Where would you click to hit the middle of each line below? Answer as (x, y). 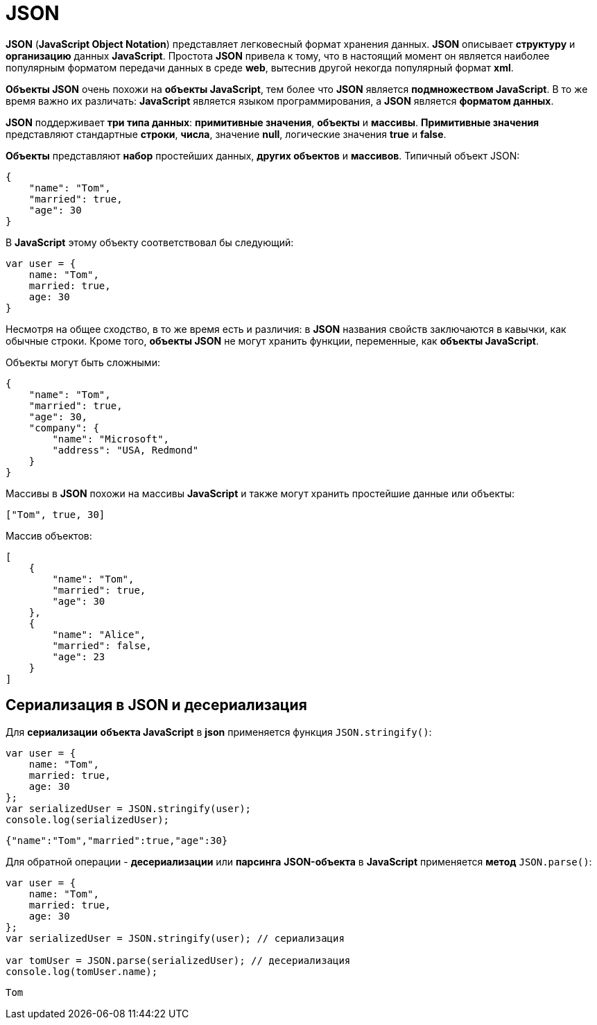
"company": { (64, 428)
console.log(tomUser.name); (82, 971)
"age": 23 (79, 656)
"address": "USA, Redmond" (126, 450)
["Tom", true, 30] (55, 514)
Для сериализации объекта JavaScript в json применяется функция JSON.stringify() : (219, 732)
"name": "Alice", (99, 634)
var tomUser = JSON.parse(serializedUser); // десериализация (178, 960)
